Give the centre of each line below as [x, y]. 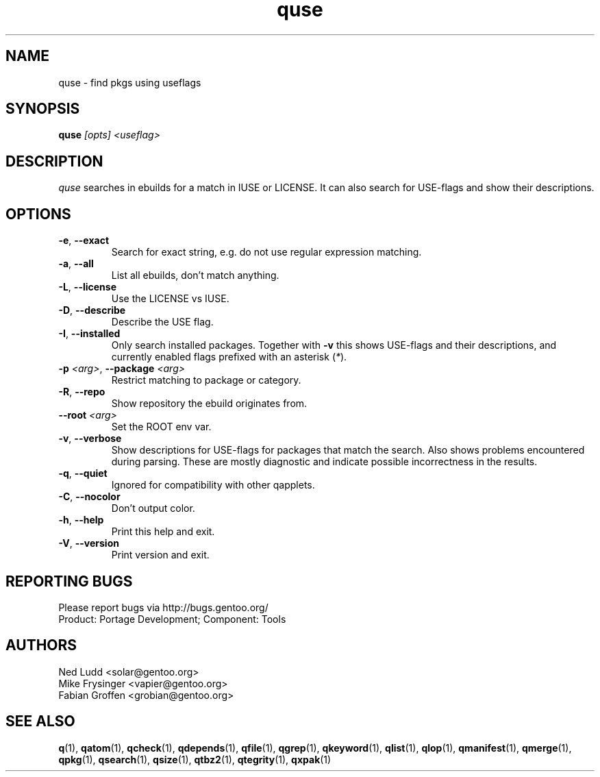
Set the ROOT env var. [161, 427]
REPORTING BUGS [69, 581]
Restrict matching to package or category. [206, 380]
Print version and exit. [160, 555]
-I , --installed [89, 334]
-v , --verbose [90, 439]
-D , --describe [92, 310]
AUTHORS [41, 645]
